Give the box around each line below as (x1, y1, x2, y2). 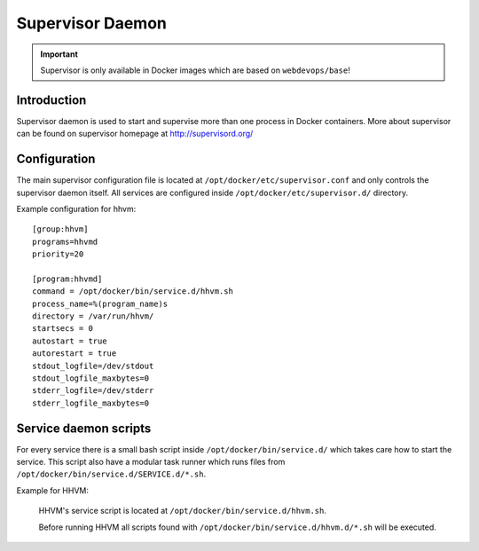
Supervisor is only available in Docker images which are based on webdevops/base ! (40, 65, 350, 75)
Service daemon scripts (16, 421, 152, 436)
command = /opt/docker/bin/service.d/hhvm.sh (32, 287, 234, 296)
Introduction (16, 92, 87, 107)
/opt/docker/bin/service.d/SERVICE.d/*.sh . (16, 468, 207, 479)
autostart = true (32, 335, 107, 346)
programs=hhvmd (32, 236, 98, 247)
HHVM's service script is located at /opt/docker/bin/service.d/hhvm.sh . (38, 506, 327, 516)
